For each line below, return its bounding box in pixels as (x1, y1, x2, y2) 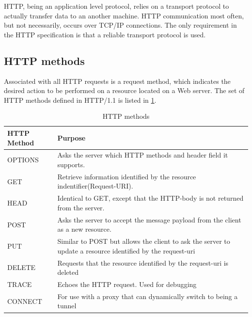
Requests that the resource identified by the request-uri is (57, 257, 229, 268)
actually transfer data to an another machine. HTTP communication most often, (4, 10, 244, 20)
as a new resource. (57, 224, 111, 234)
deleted (57, 267, 79, 277)
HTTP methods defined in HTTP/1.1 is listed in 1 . (4, 95, 157, 105)
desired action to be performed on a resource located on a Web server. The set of (4, 85, 245, 95)
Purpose (57, 132, 86, 143)
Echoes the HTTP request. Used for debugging (57, 279, 197, 289)
